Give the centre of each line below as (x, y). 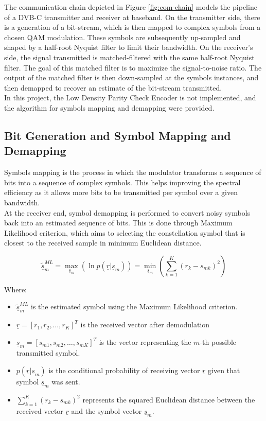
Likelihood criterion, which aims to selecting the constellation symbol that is (125, 232)
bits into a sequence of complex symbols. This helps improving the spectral (122, 182)
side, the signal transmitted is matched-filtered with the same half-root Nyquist (129, 57)
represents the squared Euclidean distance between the (169, 399)
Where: (15, 289)
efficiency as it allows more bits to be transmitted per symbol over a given (121, 192)
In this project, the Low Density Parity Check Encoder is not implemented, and (130, 98)
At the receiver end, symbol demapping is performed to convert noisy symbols (127, 212)
